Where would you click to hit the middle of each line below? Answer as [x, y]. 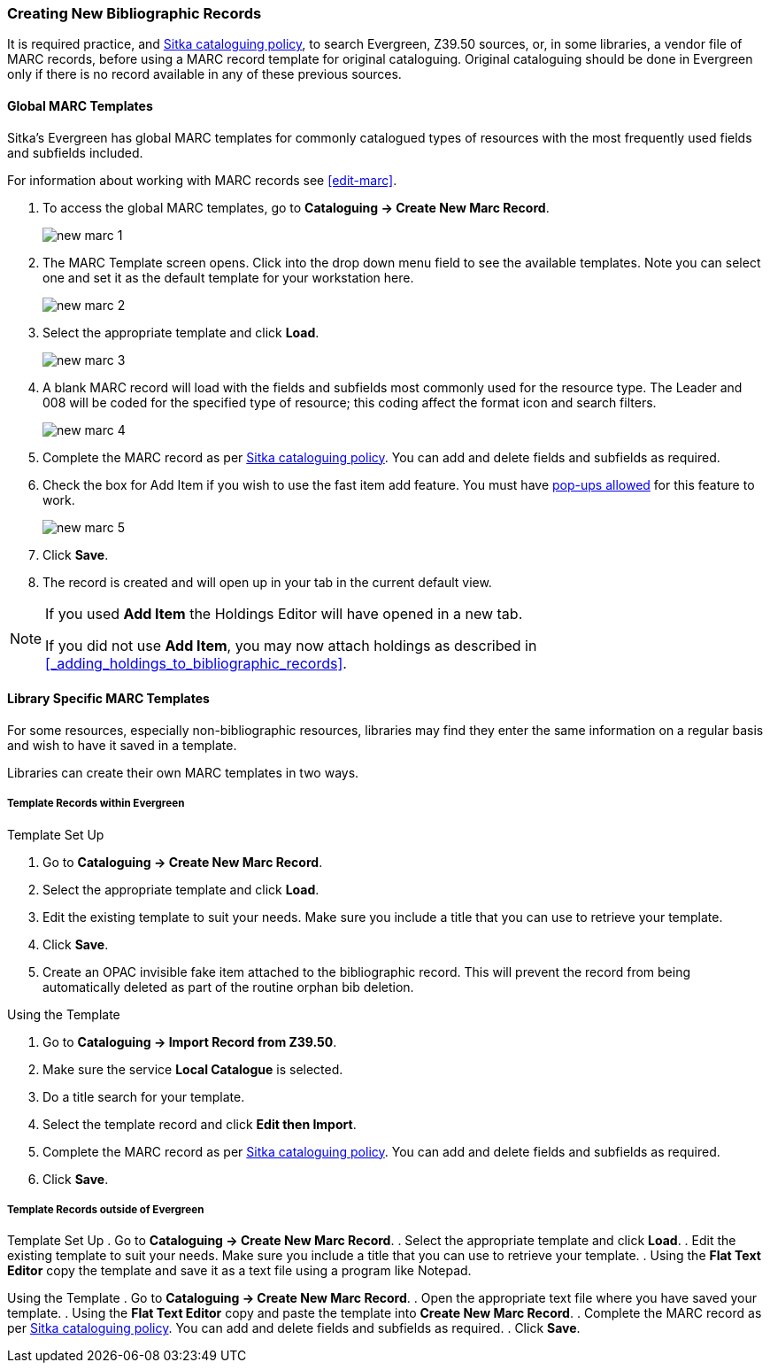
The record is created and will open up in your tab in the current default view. [267, 582]
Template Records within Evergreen [96, 804]
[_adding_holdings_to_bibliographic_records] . [196, 663]
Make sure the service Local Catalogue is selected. [193, 1069]
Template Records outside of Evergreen [106, 1209]
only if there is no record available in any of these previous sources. [204, 74]
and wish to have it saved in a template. [122, 745]
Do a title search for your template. [144, 1096]
